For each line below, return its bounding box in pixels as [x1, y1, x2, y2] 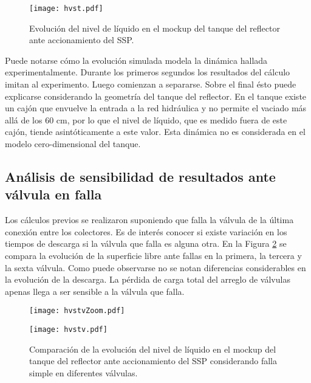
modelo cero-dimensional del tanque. [5, 137, 141, 150]
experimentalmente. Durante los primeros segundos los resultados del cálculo [5, 66, 290, 78]
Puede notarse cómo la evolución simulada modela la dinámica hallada [5, 53, 268, 66]
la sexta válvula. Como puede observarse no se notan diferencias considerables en [5, 261, 306, 274]
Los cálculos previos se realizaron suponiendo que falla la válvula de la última [5, 213, 294, 226]
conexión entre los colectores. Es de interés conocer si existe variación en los [5, 225, 287, 238]
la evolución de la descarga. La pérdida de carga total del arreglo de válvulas [5, 273, 290, 286]
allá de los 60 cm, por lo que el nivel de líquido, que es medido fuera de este [5, 113, 287, 126]
